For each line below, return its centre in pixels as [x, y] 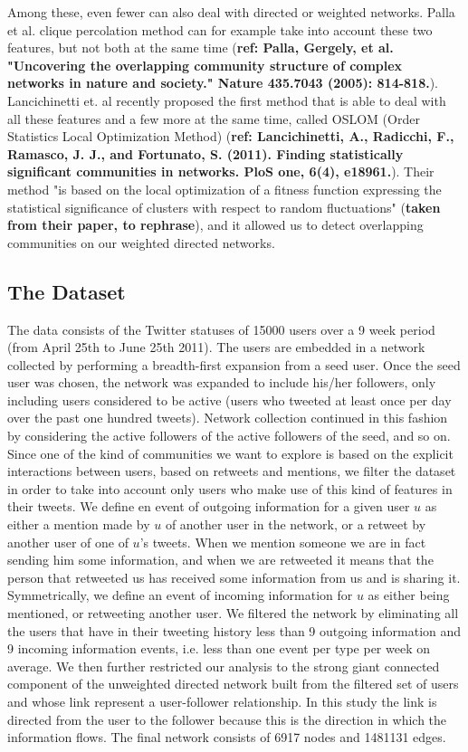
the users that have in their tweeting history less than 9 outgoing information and [234, 630]
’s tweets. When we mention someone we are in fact [283, 542]
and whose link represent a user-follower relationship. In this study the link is [222, 701]
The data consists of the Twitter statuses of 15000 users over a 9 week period [221, 329]
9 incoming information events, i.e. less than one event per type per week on [219, 648]
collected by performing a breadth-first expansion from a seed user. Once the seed [234, 364]
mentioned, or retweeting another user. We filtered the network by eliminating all [233, 613]
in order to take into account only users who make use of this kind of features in [230, 488]
